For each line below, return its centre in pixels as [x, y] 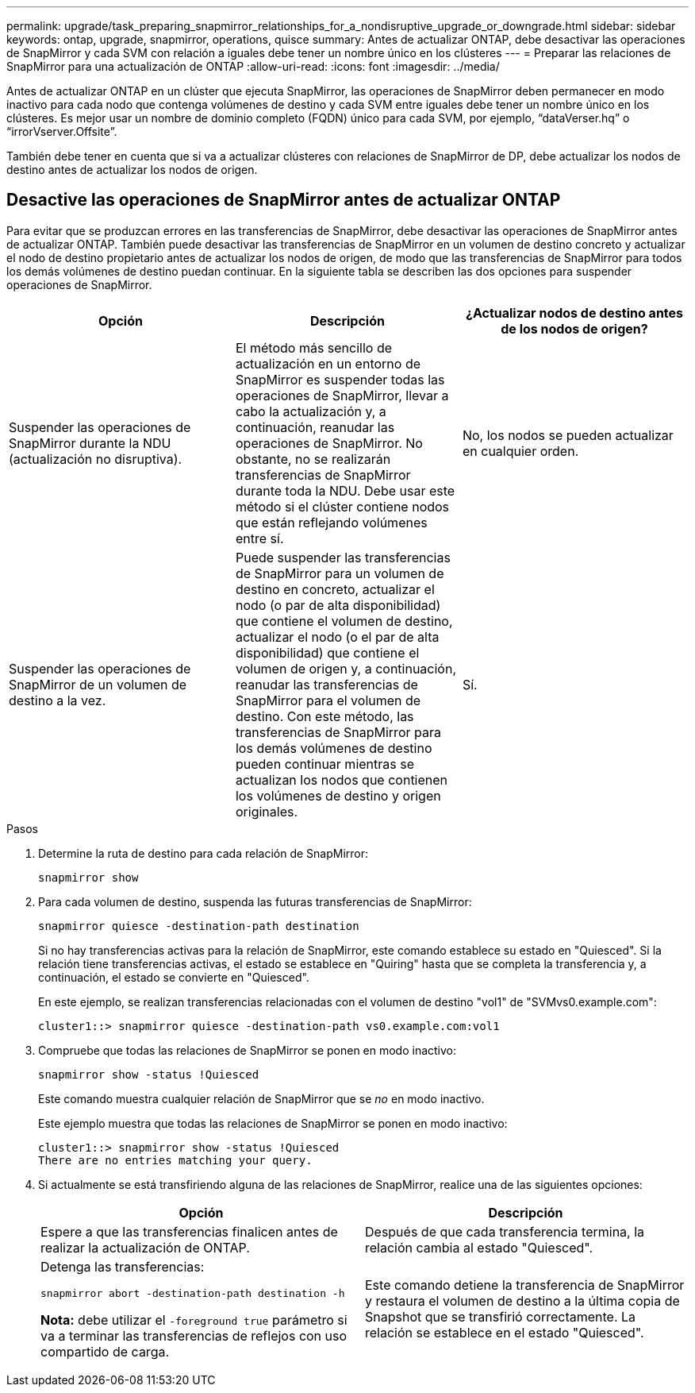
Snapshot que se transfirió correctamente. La [501, 1317]
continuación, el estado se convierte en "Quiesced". [174, 977]
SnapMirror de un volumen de [98, 684]
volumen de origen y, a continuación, [346, 668]
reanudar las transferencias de [326, 684]
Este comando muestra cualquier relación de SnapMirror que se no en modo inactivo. [261, 1098]
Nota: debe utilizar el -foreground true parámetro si [194, 1320]
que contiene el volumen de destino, [344, 621]
